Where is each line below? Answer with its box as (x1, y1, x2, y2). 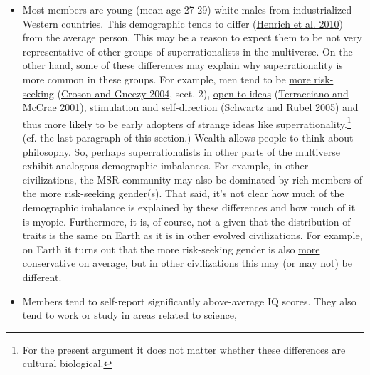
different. (22, 269, 62, 284)
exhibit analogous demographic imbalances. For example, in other (22, 158, 309, 173)
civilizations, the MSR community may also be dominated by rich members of (22, 171, 363, 186)
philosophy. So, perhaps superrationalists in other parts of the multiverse (22, 144, 340, 159)
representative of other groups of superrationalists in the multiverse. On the (22, 43, 353, 58)
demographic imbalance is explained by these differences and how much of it (22, 199, 356, 214)
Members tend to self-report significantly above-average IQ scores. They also (22, 293, 356, 308)
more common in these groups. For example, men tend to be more (22, 71, 311, 86)
